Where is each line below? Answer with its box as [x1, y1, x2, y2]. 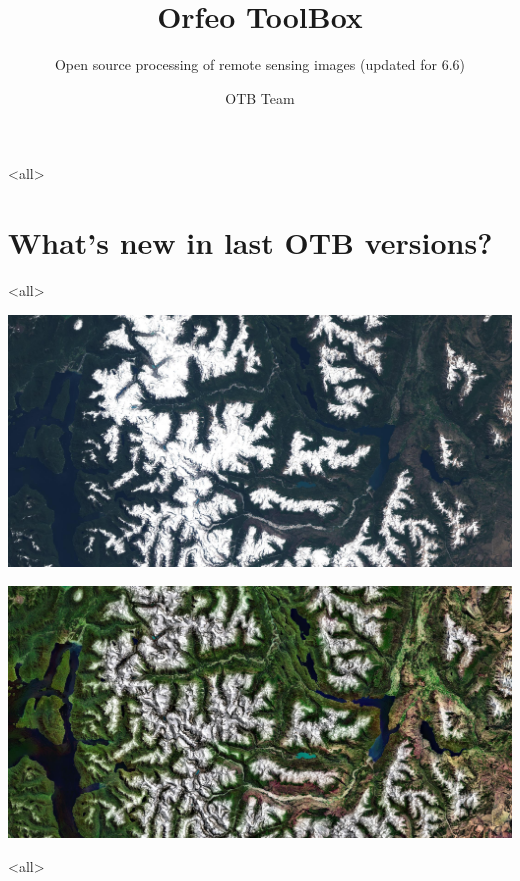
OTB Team [225, 87, 295, 108]
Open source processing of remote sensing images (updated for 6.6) [54, 54, 466, 75]
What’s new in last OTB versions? [8, 222, 493, 263]
